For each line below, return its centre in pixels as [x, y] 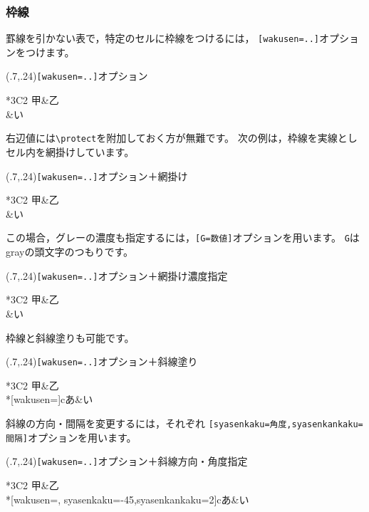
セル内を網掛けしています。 [70, 151]
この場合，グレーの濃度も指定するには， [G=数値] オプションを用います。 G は [183, 237]
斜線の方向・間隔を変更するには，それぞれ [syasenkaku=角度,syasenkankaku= [184, 423]
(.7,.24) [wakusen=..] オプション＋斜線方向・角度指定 [127, 461]
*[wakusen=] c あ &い [50, 399]
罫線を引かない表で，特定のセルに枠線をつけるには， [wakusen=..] [163, 38]
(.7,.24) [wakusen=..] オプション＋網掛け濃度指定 [117, 275]
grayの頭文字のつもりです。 [70, 252]
